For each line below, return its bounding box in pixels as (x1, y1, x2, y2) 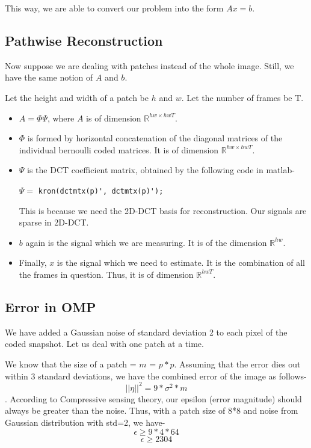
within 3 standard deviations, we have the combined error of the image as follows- (5, 369, 307, 382)
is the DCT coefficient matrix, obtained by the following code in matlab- (27, 164, 295, 176)
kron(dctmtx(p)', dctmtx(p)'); (38, 186, 164, 195)
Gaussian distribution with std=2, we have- (5, 416, 165, 428)
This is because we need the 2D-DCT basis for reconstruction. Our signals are (19, 204, 307, 216)
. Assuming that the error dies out (174, 357, 301, 370)
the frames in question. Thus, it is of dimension (19, 268, 194, 280)
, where (47, 111, 75, 124)
